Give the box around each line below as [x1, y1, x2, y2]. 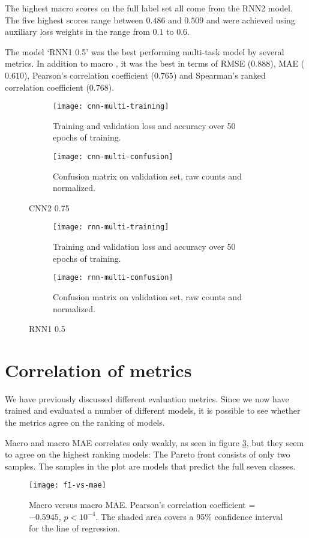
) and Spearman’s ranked [173, 68, 266, 81]
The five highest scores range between [5, 13, 143, 26]
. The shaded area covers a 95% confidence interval [95, 510, 283, 522]
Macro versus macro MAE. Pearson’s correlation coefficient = [29, 498, 256, 511]
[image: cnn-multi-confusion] [53, 153, 173, 161]
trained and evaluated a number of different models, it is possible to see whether [5, 404, 301, 417]
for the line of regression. [29, 522, 120, 534]
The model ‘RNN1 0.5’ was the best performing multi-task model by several [5, 45, 284, 58]
